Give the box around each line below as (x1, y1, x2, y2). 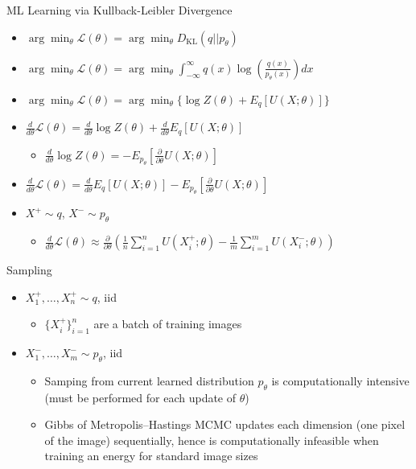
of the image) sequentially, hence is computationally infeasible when (44, 431, 379, 448)
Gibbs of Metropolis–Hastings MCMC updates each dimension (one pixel (44, 416, 406, 433)
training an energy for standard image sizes (44, 447, 258, 464)
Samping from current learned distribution (44, 372, 254, 389)
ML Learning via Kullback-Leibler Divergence (6, 2, 233, 18)
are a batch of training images (93, 315, 242, 332)
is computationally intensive (271, 372, 410, 389)
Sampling (6, 261, 52, 278)
